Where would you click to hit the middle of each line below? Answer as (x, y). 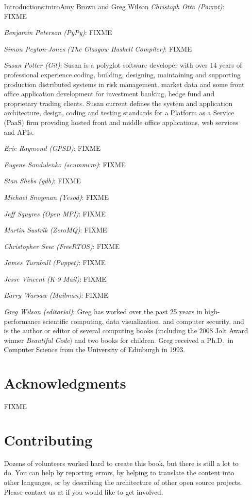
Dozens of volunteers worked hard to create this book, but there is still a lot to (121, 463)
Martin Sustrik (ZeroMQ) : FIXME (56, 230)
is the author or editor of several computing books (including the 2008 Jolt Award (126, 330)
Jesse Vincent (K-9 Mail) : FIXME (55, 278)
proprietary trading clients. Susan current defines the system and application (118, 103)
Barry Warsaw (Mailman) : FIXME (56, 295)
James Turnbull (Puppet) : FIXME (55, 262)
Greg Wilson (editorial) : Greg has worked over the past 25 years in (103, 312)
